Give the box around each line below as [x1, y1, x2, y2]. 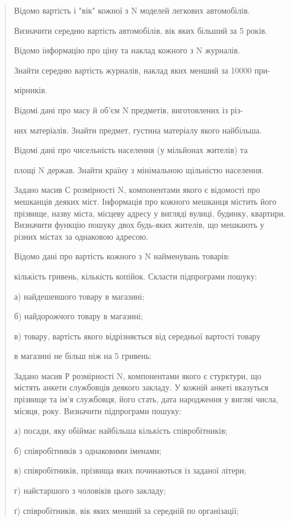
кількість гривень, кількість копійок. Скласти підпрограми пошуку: [14, 269, 257, 282]
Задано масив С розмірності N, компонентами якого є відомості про [14, 183, 260, 196]
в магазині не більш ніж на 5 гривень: [14, 350, 152, 362]
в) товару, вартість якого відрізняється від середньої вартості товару [14, 329, 261, 342]
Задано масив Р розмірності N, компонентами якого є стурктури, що [14, 369, 262, 382]
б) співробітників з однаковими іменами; [14, 444, 162, 456]
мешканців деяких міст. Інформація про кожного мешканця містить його [14, 195, 276, 207]
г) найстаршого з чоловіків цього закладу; [14, 484, 166, 497]
